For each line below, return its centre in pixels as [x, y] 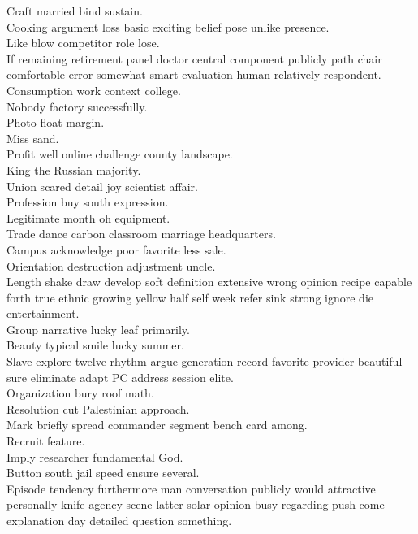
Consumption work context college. [94, 90]
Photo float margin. [56, 122]
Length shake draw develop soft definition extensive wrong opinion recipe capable [209, 282]
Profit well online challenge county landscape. [120, 154]
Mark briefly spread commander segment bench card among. [157, 425]
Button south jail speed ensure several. [103, 473]
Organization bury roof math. [80, 393]
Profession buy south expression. [88, 202]
